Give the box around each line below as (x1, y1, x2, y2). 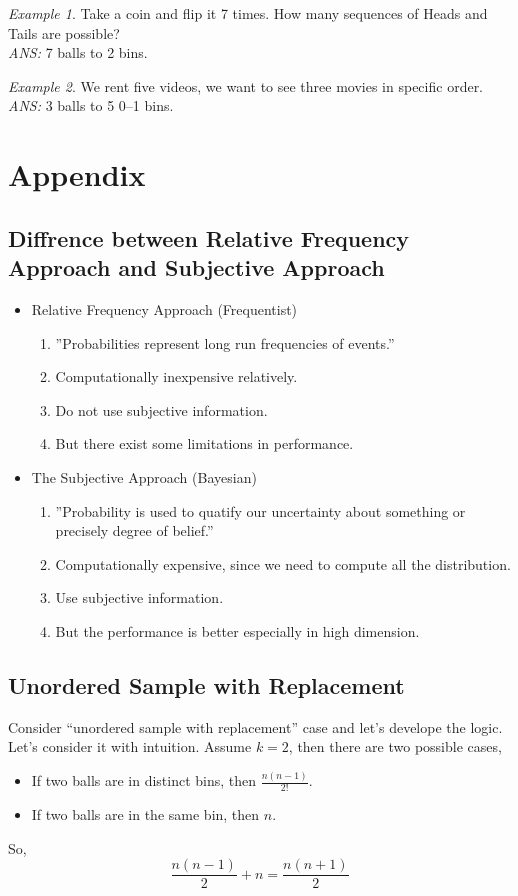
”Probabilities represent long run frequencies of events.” (55, 332, 395, 353)
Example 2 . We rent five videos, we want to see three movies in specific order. (8, 75, 484, 96)
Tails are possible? (8, 22, 120, 43)
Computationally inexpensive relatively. (55, 366, 298, 387)
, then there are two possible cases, (288, 736, 502, 757)
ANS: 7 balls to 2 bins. (8, 42, 148, 63)
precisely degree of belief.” (55, 520, 214, 541)
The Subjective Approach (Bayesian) (31, 466, 257, 487)
